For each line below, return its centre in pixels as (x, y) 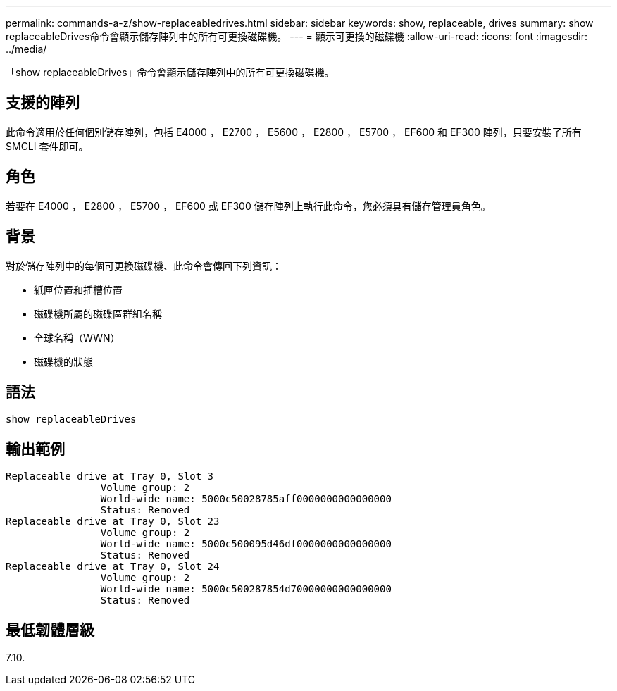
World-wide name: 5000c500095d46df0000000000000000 (246, 544)
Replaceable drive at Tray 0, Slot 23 (113, 522)
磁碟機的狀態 (63, 361)
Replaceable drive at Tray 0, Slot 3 (110, 477)
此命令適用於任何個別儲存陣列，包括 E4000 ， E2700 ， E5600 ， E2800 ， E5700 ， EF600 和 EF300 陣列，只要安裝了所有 (294, 132)
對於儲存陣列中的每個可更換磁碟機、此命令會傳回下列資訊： (144, 266)
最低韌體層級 (50, 630)
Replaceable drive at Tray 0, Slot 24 (113, 567)
